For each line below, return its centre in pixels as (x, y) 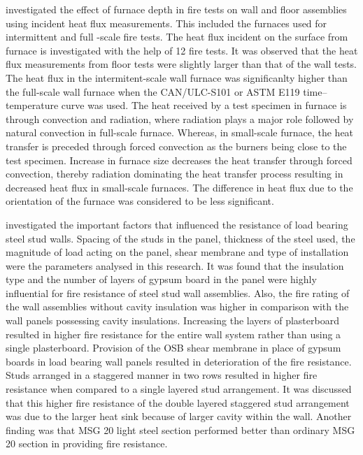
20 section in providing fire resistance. (87, 443)
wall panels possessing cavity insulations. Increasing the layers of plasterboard (172, 320)
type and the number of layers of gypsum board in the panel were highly (161, 279)
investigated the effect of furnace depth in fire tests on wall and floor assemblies (176, 9)
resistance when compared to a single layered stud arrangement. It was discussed (179, 389)
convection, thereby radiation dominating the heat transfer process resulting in (175, 174)
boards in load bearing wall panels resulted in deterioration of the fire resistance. (179, 361)
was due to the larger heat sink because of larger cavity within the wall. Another (179, 416)
